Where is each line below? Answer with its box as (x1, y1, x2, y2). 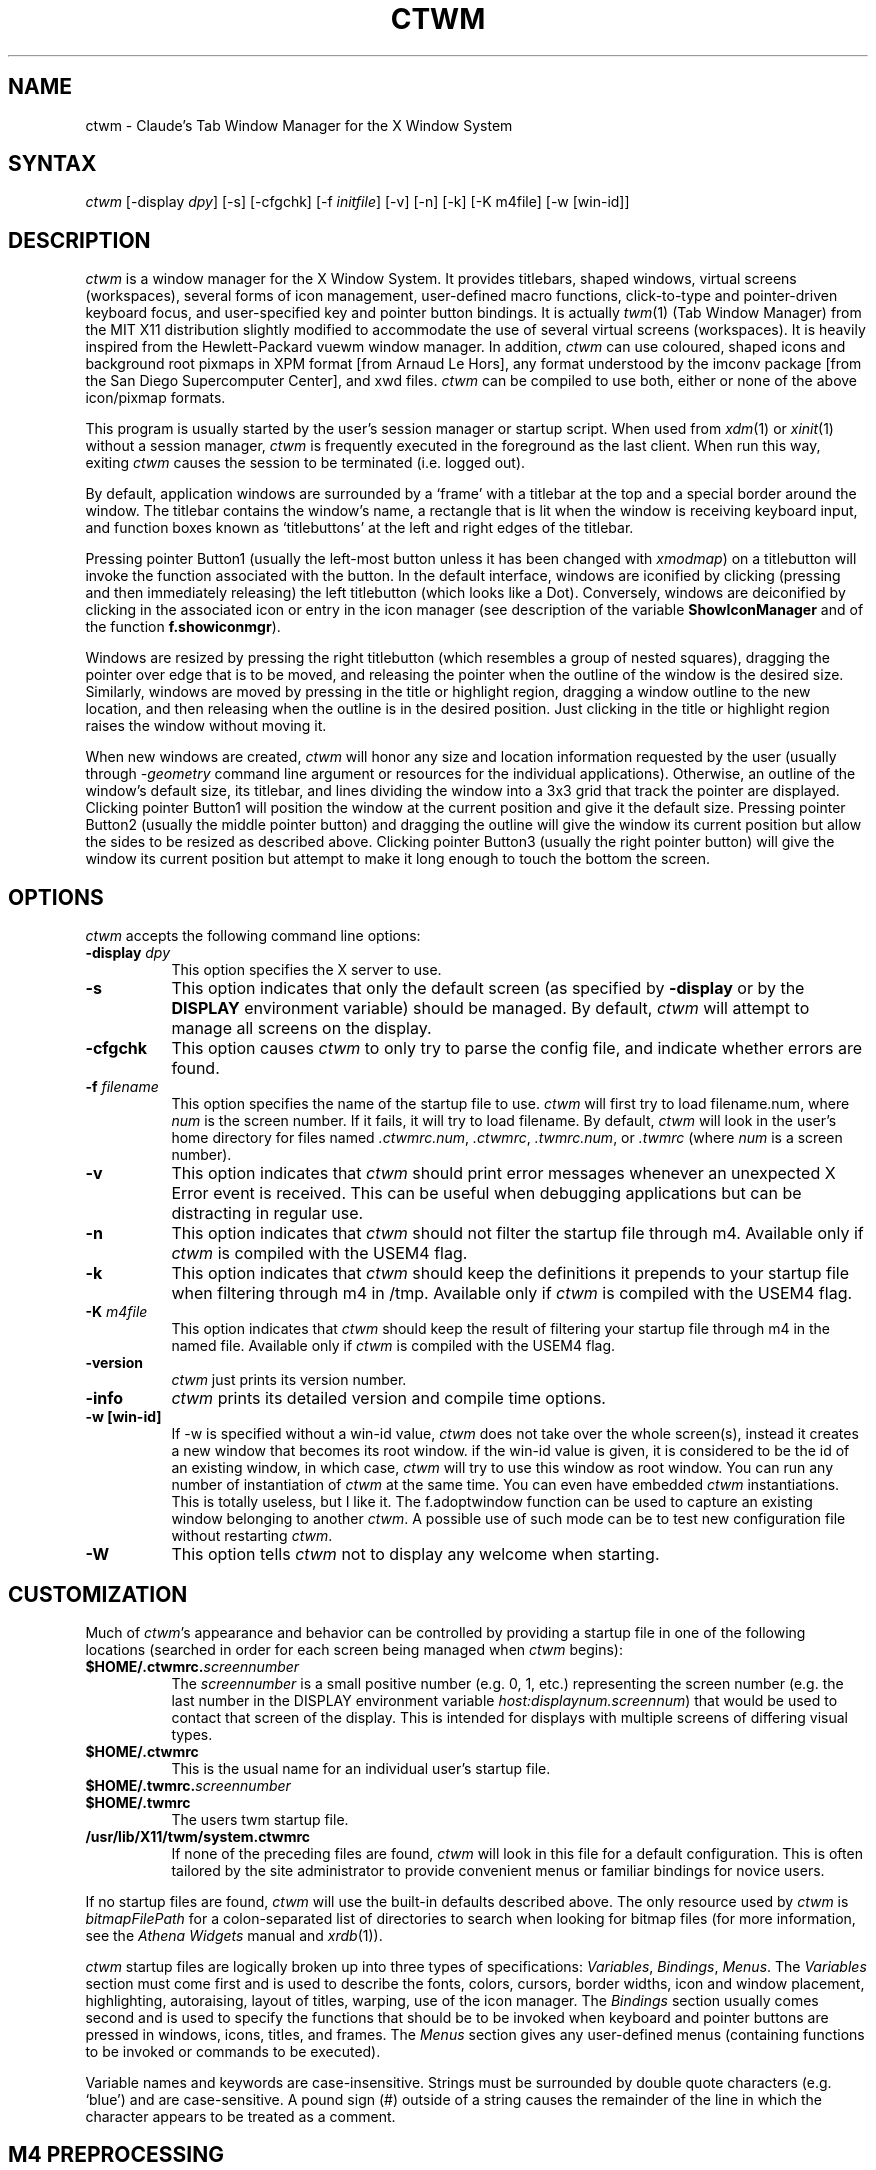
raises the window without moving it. (85, 717, 327, 735)
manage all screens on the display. (171, 1018, 432, 1039)
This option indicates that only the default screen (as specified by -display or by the (171, 978, 805, 999)
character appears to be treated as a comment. (85, 2107, 396, 2125)
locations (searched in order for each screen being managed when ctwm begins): (85, 1640, 623, 1658)
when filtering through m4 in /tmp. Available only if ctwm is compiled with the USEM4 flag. (171, 1283, 853, 1304)
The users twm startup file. (171, 1810, 349, 1828)
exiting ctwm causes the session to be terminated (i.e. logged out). (85, 454, 526, 472)
